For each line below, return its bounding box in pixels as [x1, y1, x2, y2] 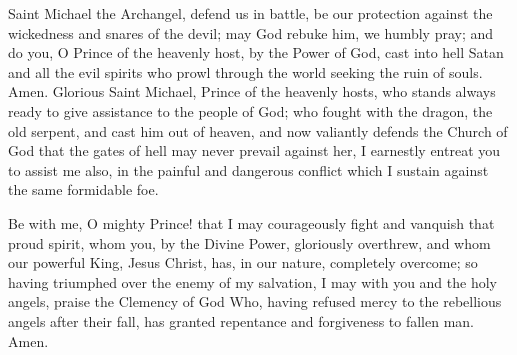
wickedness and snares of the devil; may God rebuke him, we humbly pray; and [8, 22, 494, 43]
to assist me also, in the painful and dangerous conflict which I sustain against [8, 159, 489, 180]
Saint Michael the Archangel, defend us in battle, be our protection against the [8, 3, 493, 23]
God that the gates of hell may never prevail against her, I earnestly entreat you [8, 140, 501, 161]
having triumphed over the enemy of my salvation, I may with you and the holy [8, 271, 497, 292]
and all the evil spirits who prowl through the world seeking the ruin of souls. [8, 61, 483, 82]
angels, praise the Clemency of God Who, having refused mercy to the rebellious [8, 291, 502, 312]
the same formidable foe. [8, 179, 159, 200]
